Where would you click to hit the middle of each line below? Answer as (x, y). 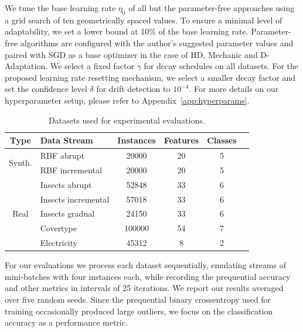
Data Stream (67, 140)
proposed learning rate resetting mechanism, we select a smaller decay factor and (150, 77)
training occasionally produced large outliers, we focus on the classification (139, 311)
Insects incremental (75, 199)
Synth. (21, 162)
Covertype (58, 228)
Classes (222, 140)
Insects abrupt (66, 184)
